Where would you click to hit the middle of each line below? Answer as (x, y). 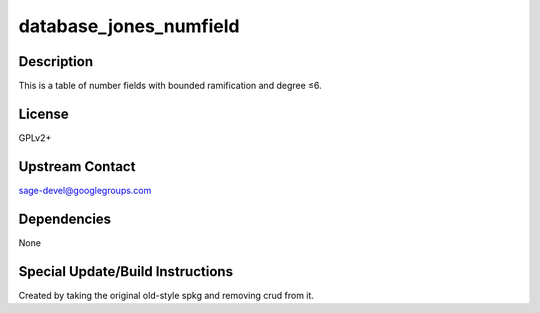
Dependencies (65, 218)
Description (56, 61)
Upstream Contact (77, 166)
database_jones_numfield (129, 26)
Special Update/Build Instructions (126, 271)
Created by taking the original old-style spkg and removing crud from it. (166, 295)
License (43, 113)
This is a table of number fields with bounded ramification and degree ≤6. (170, 86)
